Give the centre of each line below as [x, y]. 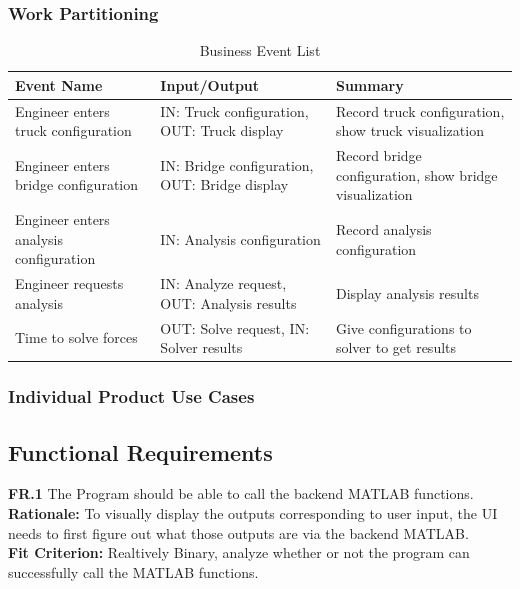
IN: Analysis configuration [240, 238]
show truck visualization [409, 130]
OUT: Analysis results [228, 302]
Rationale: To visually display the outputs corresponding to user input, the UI [253, 512]
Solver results [201, 347]
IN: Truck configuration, [234, 110]
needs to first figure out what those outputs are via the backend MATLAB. [238, 532]
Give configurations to [403, 327]
